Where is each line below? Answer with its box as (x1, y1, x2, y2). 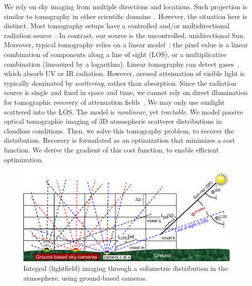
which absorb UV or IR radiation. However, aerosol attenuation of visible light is (4, 68, 245, 78)
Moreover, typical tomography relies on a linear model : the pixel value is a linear (4, 39, 248, 50)
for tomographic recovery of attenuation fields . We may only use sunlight (4, 96, 225, 107)
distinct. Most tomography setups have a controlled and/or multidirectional (4, 20, 230, 31)
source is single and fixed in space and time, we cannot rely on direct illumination (4, 87, 248, 97)
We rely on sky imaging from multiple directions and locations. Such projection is (4, 1, 248, 11)
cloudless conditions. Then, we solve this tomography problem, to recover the (4, 125, 234, 135)
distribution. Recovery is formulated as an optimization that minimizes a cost (4, 135, 235, 145)
